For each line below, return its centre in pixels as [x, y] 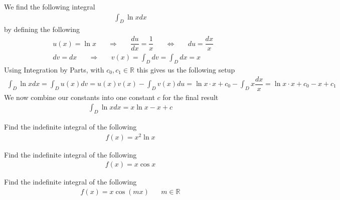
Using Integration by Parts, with [54, 69]
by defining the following [42, 29]
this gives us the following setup [186, 69]
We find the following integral [50, 6]
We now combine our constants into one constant [79, 97]
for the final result [191, 97]
